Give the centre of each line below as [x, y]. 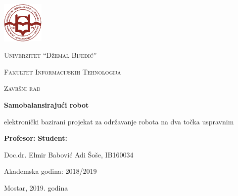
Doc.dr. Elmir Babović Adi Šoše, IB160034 [69, 154]
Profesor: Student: [36, 138]
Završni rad [22, 88]
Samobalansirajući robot [47, 104]
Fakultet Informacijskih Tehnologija [63, 71]
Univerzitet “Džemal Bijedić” [50, 55]
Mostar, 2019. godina [36, 187]
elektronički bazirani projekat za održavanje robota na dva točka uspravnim [119, 121]
